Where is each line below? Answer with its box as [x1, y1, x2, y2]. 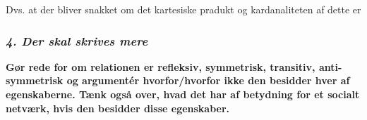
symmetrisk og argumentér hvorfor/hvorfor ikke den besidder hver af [6, 73, 350, 88]
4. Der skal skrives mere [6, 32, 148, 49]
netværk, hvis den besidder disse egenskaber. [6, 100, 230, 115]
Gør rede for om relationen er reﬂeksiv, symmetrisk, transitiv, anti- [6, 59, 342, 74]
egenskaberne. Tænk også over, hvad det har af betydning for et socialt [6, 87, 360, 101]
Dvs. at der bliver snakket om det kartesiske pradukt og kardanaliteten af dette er [6, 2, 361, 16]
